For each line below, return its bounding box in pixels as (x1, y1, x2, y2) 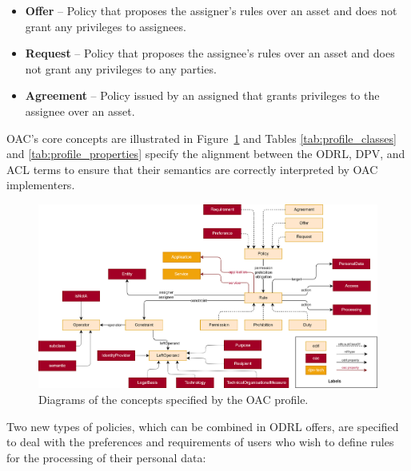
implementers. (6, 176, 75, 193)
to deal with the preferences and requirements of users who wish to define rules (6, 433, 394, 450)
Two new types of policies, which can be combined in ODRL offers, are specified (6, 418, 399, 434)
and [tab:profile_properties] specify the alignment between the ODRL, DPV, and (6, 145, 405, 162)
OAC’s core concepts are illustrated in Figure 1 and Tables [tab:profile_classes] (6, 129, 397, 146)
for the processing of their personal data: (6, 449, 206, 465)
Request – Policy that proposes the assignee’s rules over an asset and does (25, 45, 395, 61)
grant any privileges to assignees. (25, 18, 186, 34)
